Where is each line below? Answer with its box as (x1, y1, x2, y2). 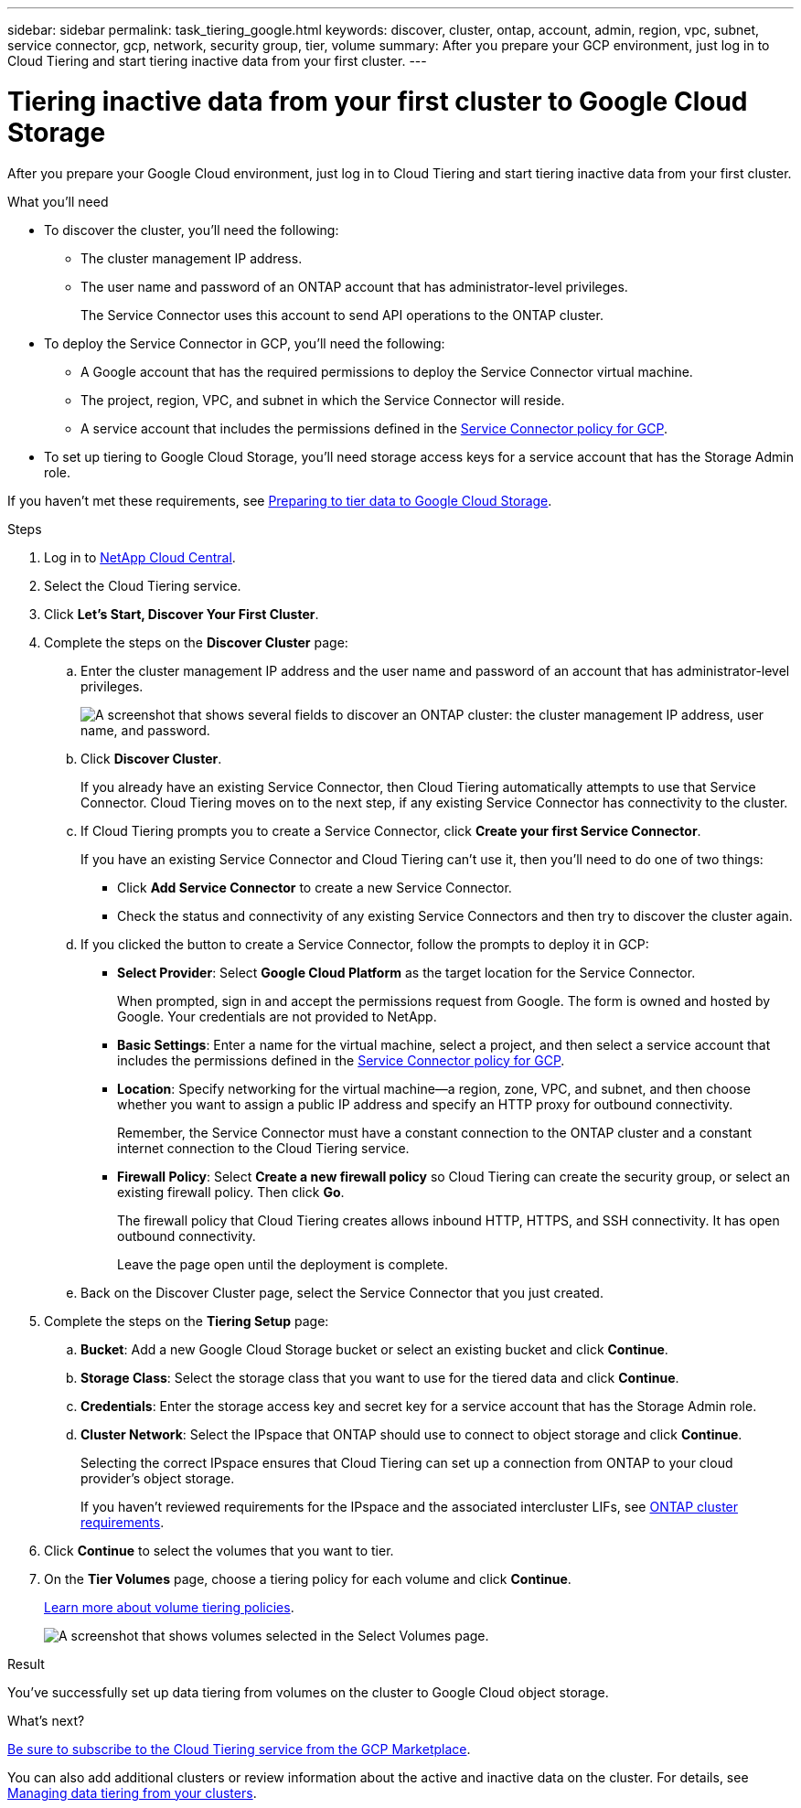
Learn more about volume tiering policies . (44, 1599, 294, 1615)
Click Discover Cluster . (80, 750, 222, 766)
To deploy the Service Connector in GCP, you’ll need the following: (44, 335, 445, 351)
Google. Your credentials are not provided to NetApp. (117, 1008, 437, 1024)
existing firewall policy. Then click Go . (117, 1183, 345, 1200)
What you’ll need (7, 193, 109, 209)
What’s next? (7, 1712, 85, 1728)
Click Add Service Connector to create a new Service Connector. (117, 879, 512, 895)
